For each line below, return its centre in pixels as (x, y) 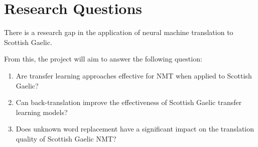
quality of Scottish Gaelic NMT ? (66, 138)
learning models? (42, 112)
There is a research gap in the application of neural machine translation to (119, 32)
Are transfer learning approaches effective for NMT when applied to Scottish (134, 75)
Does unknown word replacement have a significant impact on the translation (135, 129)
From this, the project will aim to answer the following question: (103, 59)
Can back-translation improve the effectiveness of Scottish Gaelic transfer (129, 102)
